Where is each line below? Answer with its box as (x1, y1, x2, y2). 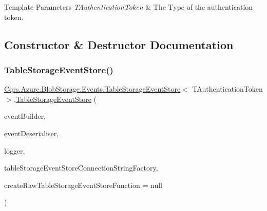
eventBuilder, (4, 111, 46, 121)
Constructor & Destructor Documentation (4, 36, 234, 52)
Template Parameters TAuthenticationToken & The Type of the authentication (4, 2, 253, 12)
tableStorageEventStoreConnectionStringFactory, (4, 162, 158, 173)
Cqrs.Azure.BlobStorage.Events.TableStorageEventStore (4, 83, 181, 94)
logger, (4, 145, 25, 156)
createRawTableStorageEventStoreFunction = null (4, 179, 162, 190)
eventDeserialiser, (4, 128, 59, 138)
